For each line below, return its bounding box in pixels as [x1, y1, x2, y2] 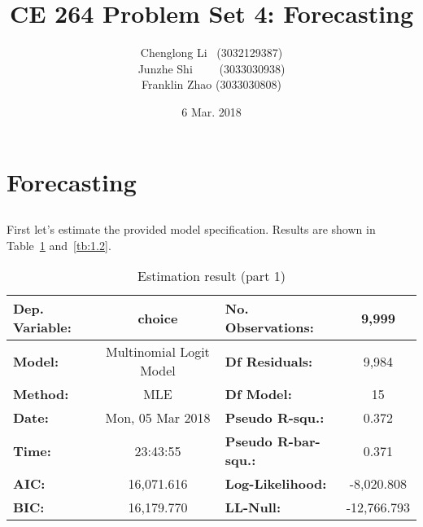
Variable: [13, 318, 72, 337]
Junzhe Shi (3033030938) [137, 59, 286, 77]
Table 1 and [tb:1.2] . [7, 236, 111, 253]
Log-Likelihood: [225, 474, 327, 494]
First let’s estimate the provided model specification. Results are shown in [7, 221, 376, 238]
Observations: [225, 318, 314, 337]
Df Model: [225, 384, 292, 404]
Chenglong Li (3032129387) [140, 44, 283, 61]
